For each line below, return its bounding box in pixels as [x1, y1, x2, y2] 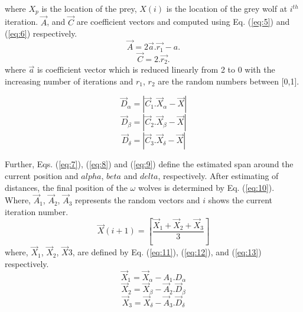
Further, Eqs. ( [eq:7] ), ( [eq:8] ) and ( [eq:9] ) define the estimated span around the [5, 158, 294, 170]
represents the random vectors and [75, 194, 200, 206]
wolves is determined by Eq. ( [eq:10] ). [138, 181, 275, 193]
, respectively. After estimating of [158, 169, 279, 181]
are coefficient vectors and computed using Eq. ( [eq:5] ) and [76, 15, 290, 28]
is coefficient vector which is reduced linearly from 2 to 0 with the [37, 63, 275, 76]
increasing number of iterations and [5, 74, 133, 87]
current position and [5, 169, 79, 181]
